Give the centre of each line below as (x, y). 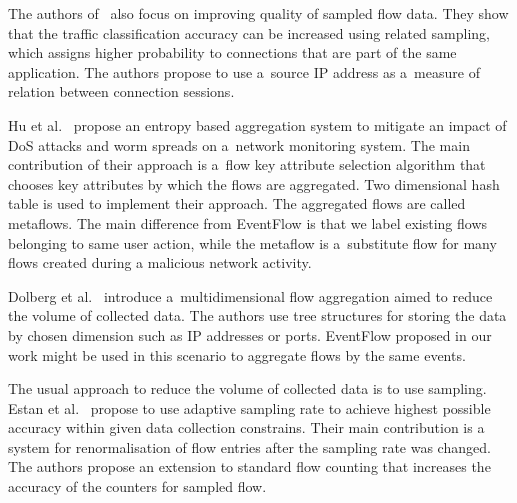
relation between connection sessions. (121, 91)
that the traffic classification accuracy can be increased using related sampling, (249, 32)
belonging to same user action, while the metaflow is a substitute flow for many (252, 242)
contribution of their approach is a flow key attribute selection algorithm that (247, 164)
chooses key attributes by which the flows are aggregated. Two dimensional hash (254, 183)
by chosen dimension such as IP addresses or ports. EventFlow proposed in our (250, 334)
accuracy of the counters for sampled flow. (137, 486)
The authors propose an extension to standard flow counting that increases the (249, 466)
